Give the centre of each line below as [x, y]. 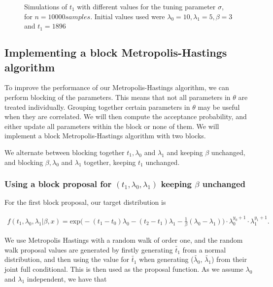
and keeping [185, 152]
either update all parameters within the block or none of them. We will [112, 126]
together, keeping [110, 162]
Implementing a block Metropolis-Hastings [116, 52]
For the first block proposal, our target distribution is [85, 202]
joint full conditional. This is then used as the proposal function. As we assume [124, 269]
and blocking [24, 162]
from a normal [204, 249]
